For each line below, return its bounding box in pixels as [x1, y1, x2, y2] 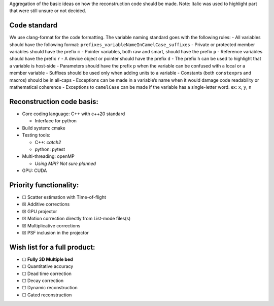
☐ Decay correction [22, 278, 64, 284]
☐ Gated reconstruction [22, 292, 72, 298]
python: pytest [35, 146, 65, 152]
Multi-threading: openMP [22, 153, 75, 159]
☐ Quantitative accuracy [22, 263, 74, 269]
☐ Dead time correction [22, 270, 72, 277]
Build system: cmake [22, 125, 65, 131]
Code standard [9, 21, 58, 30]
